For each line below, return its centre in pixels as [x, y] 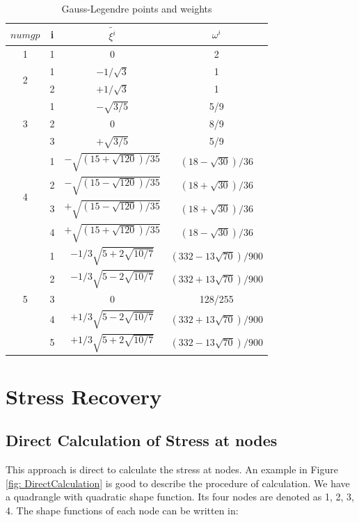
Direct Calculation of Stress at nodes [142, 440]
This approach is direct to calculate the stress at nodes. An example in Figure [172, 469]
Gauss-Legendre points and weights [137, 8]
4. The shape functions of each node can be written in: [122, 511]
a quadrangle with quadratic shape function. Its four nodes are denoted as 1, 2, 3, [180, 497]
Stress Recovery [84, 396]
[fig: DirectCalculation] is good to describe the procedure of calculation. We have [178, 483]
